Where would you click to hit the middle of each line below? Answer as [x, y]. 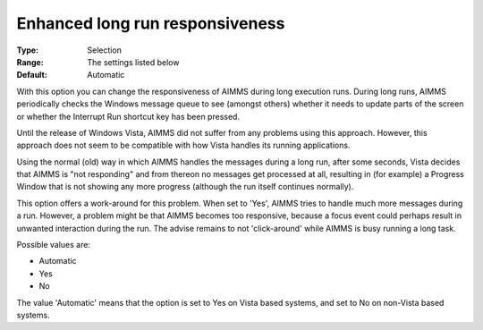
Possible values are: [54, 245]
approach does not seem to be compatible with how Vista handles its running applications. [183, 145]
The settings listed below [133, 62]
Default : [32, 75]
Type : [28, 50]
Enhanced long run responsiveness [151, 23]
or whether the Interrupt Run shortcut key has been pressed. [128, 116]
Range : [30, 62]
